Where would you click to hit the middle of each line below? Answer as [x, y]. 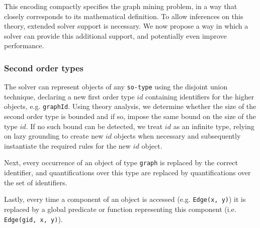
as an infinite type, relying [214, 126]
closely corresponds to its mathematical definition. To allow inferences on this [124, 16]
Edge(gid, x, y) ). [33, 219]
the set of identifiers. [36, 182]
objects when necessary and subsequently [177, 136]
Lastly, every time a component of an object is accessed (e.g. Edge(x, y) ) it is [125, 199]
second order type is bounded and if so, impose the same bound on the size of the [130, 116]
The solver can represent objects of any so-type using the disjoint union [116, 87]
